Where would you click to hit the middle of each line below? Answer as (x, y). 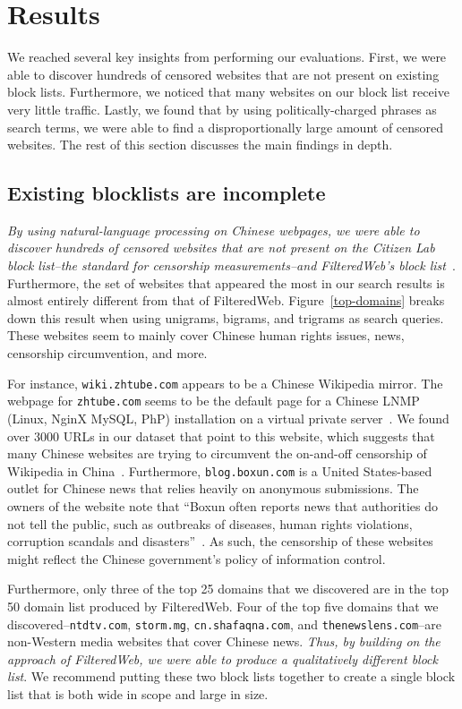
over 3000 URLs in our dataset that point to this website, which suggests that (221, 436)
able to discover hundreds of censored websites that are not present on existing (223, 74)
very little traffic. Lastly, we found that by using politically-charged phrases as (222, 109)
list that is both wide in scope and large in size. (138, 693)
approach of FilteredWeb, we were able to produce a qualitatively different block (222, 658)
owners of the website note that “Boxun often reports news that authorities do (222, 505)
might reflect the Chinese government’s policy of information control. (197, 558)
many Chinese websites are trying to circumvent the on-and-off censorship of (217, 453)
